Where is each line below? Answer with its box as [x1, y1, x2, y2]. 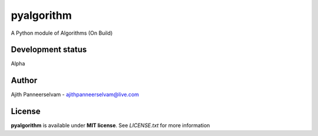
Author [11, 75, 38, 85]
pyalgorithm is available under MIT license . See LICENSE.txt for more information [11, 122, 210, 129]
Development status [11, 45, 87, 55]
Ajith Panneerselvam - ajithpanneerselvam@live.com [11, 91, 140, 98]
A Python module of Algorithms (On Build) [11, 29, 113, 37]
